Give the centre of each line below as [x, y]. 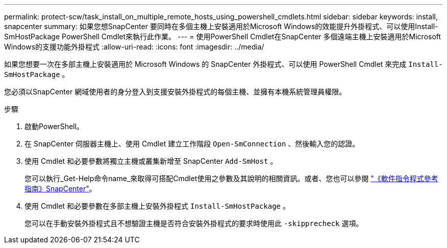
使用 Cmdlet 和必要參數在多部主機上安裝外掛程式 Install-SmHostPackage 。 [157, 206]
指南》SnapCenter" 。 [60, 189]
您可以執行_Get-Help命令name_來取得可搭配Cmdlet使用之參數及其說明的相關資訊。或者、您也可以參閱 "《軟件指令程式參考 [231, 178]
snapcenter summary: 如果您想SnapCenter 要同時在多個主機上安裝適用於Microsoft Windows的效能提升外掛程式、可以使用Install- [221, 26]
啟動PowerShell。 [54, 126]
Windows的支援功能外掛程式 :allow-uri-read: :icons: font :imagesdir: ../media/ [134, 47]
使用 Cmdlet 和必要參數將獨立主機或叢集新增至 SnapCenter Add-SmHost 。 [151, 161]
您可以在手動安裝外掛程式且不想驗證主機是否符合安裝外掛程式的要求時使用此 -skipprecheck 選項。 [194, 223]
